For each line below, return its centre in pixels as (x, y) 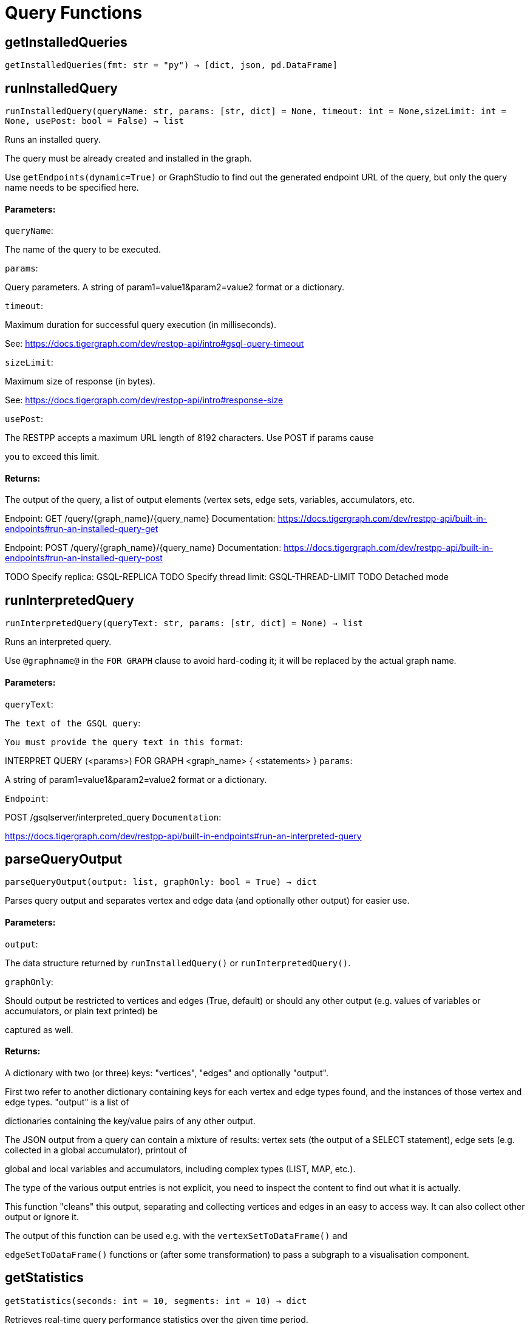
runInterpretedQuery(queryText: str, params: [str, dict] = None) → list (184, 623)
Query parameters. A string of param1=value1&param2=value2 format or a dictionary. (175, 287)
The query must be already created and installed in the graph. (128, 159)
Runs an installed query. (53, 140)
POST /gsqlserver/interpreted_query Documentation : (113, 817)
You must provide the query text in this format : (124, 742)
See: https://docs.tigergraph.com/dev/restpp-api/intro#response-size (144, 400)
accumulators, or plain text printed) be (81, 1011)
